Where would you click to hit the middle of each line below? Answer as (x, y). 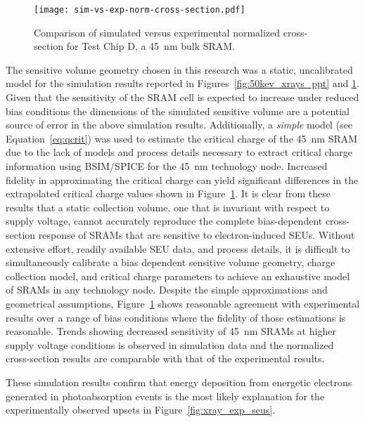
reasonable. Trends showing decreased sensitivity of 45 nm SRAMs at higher (171, 331)
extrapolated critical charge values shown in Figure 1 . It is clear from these (168, 193)
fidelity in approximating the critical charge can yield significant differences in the (182, 179)
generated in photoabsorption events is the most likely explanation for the (165, 396)
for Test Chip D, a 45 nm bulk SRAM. (151, 46)
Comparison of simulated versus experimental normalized (157, 32)
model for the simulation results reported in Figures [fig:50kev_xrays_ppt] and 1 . (182, 83)
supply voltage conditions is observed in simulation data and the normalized (170, 344)
